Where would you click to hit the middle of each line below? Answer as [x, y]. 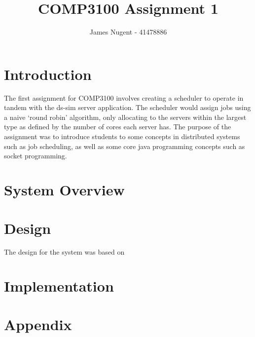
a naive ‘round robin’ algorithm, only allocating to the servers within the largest [125, 117]
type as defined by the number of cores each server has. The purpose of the [118, 127]
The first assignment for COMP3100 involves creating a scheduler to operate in [124, 97]
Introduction [48, 74]
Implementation [59, 286]
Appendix [38, 324]
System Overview [64, 189]
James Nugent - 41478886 [128, 32]
